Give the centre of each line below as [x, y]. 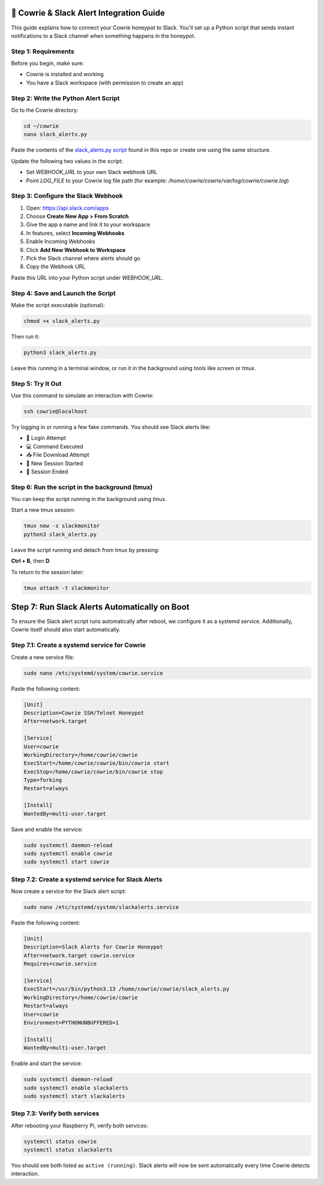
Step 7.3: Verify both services [55, 1114]
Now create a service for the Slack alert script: [68, 892]
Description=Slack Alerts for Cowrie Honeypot [93, 947]
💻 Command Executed [55, 446]
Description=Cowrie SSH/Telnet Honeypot [84, 713]
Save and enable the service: [47, 829]
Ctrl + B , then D [30, 561]
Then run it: [25, 337]
